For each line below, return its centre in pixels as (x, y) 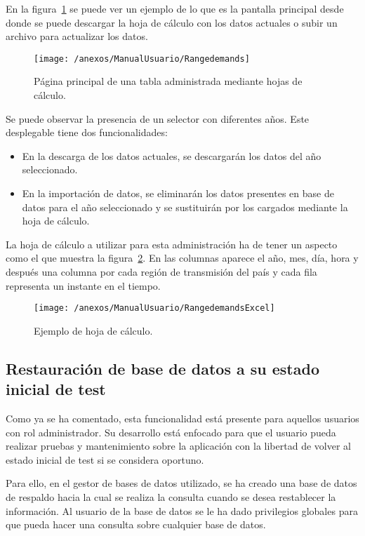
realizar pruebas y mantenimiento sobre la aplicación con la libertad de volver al (178, 446)
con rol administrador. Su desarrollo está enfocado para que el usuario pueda (171, 432)
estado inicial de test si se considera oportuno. (105, 459)
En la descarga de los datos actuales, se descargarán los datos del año (172, 155)
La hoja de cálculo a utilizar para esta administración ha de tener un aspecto (172, 244)
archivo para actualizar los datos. (77, 36)
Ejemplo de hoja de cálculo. (93, 330)
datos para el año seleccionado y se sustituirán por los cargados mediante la (185, 207)
